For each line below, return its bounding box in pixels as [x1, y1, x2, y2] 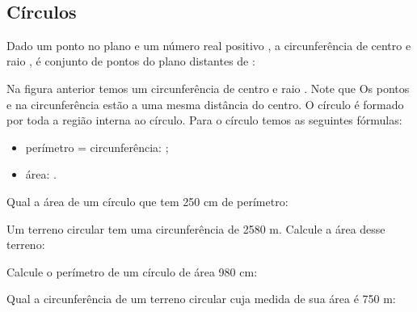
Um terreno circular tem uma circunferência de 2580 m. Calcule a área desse [6, 220, 385, 237]
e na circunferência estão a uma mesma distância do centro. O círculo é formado [6, 95, 404, 112]
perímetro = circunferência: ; [25, 138, 169, 155]
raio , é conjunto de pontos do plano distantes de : [6, 53, 255, 70]
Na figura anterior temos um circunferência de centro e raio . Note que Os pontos [6, 79, 410, 96]
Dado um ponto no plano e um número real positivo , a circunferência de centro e [6, 36, 411, 53]
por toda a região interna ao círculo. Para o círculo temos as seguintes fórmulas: [6, 112, 402, 129]
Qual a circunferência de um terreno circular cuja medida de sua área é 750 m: [6, 290, 396, 307]
